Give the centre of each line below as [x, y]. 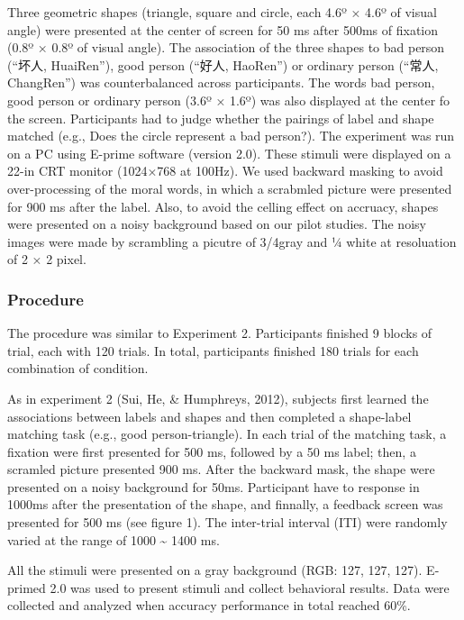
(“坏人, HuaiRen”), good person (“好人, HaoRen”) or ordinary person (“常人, [223, 64]
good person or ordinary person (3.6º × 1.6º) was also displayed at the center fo [229, 100]
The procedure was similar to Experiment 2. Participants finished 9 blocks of [220, 333]
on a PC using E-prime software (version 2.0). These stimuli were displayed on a [229, 153]
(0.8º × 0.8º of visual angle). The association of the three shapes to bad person [226, 47]
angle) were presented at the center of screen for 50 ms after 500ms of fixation [223, 29]
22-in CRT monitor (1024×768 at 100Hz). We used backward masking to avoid [225, 171]
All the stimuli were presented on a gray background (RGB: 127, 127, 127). [215, 570]
